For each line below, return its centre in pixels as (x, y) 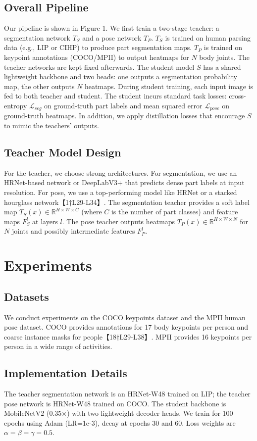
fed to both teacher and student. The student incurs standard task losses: (115, 96)
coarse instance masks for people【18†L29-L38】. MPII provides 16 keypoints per (128, 336)
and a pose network (112, 37)
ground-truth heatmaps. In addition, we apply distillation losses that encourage (125, 116)
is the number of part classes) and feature (175, 212)
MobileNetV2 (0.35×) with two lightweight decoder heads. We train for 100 (119, 413)
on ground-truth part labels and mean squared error (123, 105)
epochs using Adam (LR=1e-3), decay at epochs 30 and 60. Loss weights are (120, 422)
